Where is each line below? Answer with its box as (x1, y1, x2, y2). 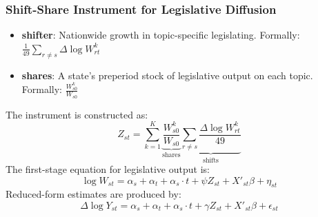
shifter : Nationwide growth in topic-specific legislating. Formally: (21, 28, 300, 42)
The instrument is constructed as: (6, 107, 148, 121)
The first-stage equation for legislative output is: (6, 162, 210, 176)
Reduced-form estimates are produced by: (6, 187, 181, 201)
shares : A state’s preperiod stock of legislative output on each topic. (21, 68, 313, 82)
